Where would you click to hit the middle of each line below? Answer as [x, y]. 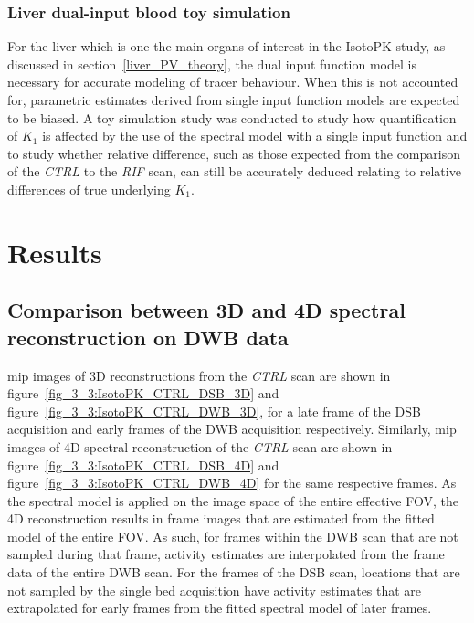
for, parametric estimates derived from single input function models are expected [234, 100]
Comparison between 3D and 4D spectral [206, 310]
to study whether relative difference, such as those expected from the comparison [234, 153]
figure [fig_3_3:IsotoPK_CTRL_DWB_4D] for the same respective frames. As [232, 483]
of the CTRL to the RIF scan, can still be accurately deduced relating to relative [234, 171]
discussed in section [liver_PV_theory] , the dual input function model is [212, 63]
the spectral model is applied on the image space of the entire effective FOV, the [233, 500]
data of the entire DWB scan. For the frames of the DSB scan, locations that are [234, 572]
